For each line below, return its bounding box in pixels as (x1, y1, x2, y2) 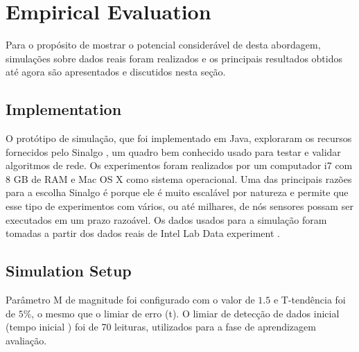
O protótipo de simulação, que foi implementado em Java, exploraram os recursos (6, 131, 352, 146)
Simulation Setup (6, 260, 132, 281)
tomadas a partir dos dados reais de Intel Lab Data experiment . (6, 226, 280, 240)
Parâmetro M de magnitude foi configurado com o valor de (6, 292, 255, 307)
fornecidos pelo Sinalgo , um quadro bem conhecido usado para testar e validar (6, 144, 341, 159)
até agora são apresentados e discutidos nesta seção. (6, 64, 226, 79)
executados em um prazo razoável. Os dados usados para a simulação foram (6, 212, 327, 227)
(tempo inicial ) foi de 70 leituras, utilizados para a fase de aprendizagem (6, 319, 316, 334)
